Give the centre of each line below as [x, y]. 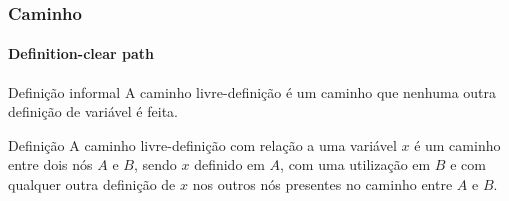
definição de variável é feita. [93, 111]
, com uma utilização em [355, 164]
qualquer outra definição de [92, 184]
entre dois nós [50, 164]
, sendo [155, 164]
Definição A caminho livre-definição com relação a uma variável [202, 144]
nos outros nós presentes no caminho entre [322, 184]
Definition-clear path [81, 53]
